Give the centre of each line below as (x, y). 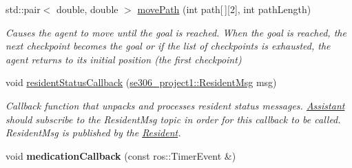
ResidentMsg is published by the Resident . (93, 133)
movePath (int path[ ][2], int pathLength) (224, 9)
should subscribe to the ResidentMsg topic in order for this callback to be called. (173, 119)
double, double (87, 9)
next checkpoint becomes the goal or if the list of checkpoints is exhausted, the (168, 46)
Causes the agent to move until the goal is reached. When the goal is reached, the (176, 32)
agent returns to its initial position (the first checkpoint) (124, 59)
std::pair (23, 9)
